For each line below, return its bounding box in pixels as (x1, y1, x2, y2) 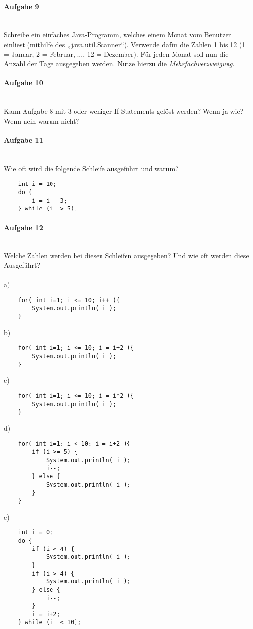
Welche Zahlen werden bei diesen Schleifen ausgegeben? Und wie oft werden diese (4, 250, 249, 261)
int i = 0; (18, 529, 53, 536)
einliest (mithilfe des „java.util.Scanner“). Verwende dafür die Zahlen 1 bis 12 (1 (4, 39, 246, 49)
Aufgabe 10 (4, 78, 43, 88)
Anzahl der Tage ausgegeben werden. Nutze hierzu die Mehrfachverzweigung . (4, 58, 235, 69)
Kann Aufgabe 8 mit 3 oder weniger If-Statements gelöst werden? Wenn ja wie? (4, 106, 244, 116)
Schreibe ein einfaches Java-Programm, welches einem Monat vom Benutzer (4, 29, 231, 40)
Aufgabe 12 (4, 222, 43, 232)
